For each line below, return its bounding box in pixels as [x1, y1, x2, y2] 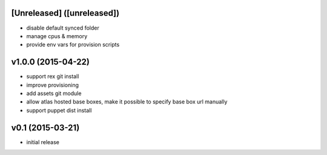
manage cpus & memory [26, 32, 88, 39]
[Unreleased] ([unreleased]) [11, 8, 120, 18]
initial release [26, 138, 60, 145]
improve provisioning [26, 81, 79, 88]
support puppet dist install [26, 107, 92, 114]
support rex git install [26, 73, 79, 80]
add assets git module [26, 90, 82, 97]
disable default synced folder [26, 24, 99, 31]
